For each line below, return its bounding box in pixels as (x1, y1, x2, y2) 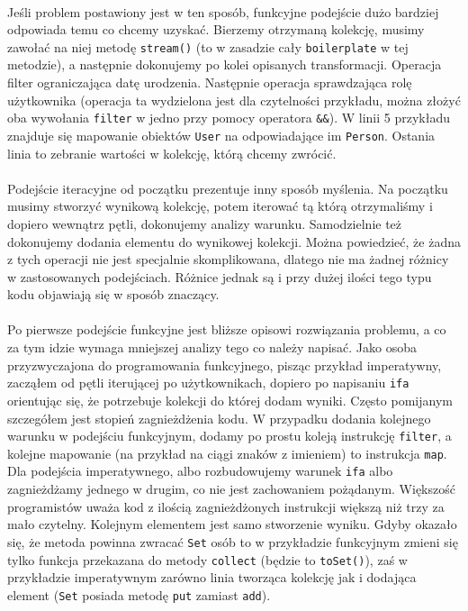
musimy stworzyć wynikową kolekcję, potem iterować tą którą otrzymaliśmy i (7, 196, 433, 215)
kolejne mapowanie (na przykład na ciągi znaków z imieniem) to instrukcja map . (7, 443, 447, 462)
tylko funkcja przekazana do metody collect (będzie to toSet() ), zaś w (7, 550, 408, 569)
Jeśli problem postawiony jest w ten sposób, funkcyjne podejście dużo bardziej (7, 2, 439, 21)
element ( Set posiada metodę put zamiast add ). (7, 585, 271, 604)
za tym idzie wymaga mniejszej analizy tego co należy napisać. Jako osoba (7, 338, 417, 357)
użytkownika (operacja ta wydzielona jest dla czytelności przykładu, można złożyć (7, 90, 461, 109)
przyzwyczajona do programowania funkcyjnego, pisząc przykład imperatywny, (7, 355, 442, 374)
